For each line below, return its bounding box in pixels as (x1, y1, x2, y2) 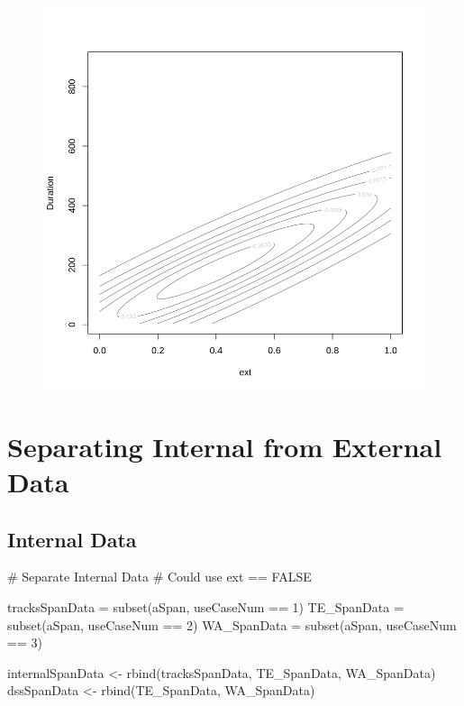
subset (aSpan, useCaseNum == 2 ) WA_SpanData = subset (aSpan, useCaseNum (7, 615, 457, 634)
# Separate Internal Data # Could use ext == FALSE (7, 567, 312, 586)
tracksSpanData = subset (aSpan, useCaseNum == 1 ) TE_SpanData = (7, 597, 404, 616)
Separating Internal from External (7, 427, 442, 464)
